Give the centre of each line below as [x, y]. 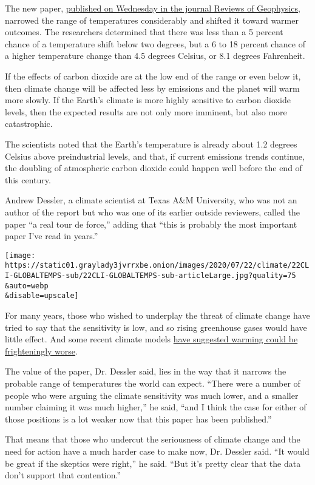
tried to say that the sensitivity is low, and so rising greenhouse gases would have [156, 327]
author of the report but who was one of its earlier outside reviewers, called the [152, 212]
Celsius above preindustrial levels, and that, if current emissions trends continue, [155, 156]
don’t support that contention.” [63, 475]
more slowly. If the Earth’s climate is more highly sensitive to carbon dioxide [148, 100]
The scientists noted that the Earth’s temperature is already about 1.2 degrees [151, 144]
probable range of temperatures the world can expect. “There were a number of [153, 383]
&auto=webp [27, 286]
